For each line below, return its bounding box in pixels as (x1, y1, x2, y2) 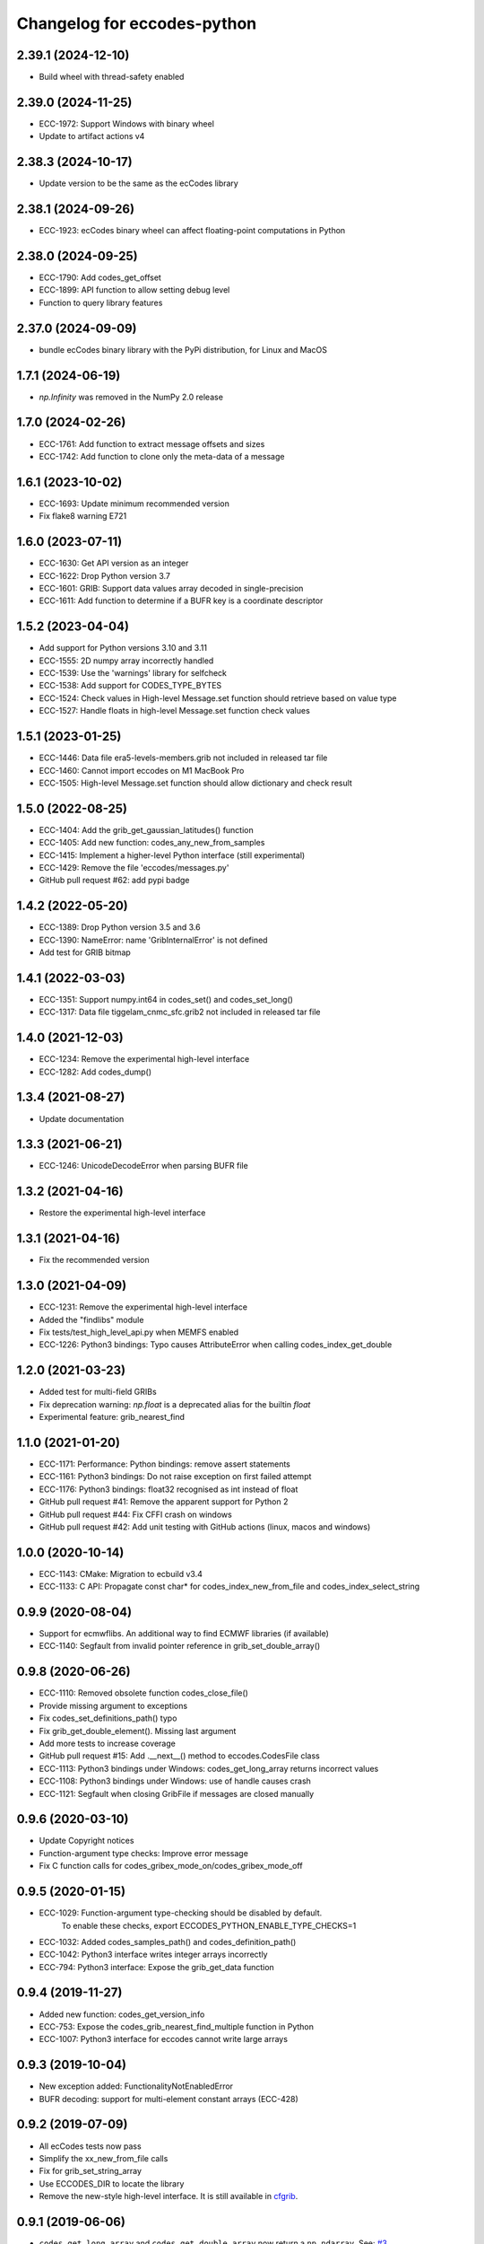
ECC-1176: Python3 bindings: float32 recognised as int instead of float (39, 1484, 298, 1495)
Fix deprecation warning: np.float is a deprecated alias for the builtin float (39, 1398, 311, 1409)
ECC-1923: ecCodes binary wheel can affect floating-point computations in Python (39, 225, 346, 236)
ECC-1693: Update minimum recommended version (39, 498, 230, 509)
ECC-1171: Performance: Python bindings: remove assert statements (39, 1459, 290, 1469)
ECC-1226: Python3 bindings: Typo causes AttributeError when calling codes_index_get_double (39, 1339, 393, 1350)
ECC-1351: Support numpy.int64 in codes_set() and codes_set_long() (39, 994, 293, 1004)
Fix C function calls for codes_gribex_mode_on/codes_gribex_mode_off (39, 1861, 304, 1871)
